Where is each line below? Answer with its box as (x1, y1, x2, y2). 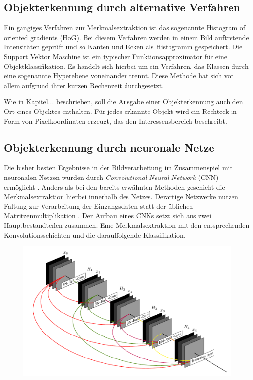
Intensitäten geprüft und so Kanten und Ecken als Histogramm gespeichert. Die (4, 42, 243, 52)
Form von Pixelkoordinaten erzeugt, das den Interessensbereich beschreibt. (4, 115, 227, 126)
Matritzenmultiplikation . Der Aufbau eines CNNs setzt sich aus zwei (4, 210, 211, 221)
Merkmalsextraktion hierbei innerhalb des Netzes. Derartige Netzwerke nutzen (4, 191, 238, 201)
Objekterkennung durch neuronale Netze (4, 139, 214, 155)
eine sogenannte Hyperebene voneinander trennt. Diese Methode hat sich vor (4, 70, 234, 81)
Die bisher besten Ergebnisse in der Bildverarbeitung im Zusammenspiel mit (4, 162, 232, 173)
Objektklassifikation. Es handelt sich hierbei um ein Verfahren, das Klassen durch (4, 61, 249, 71)
